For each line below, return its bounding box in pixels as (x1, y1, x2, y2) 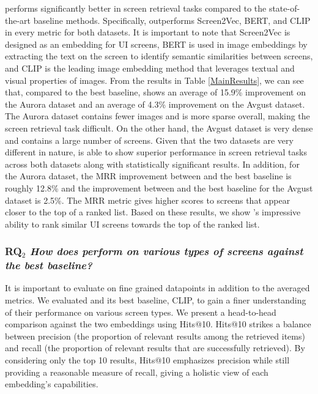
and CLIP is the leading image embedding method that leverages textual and (5, 61, 295, 74)
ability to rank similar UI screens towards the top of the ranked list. (5, 217, 260, 230)
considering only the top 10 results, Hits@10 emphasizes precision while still (5, 353, 290, 366)
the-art (5, 13, 31, 26)
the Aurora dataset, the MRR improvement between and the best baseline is (5, 169, 292, 182)
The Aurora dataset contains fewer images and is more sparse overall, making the (5, 110, 310, 122)
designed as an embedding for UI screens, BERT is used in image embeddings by (5, 37, 308, 50)
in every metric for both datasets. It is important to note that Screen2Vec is (5, 26, 290, 39)
